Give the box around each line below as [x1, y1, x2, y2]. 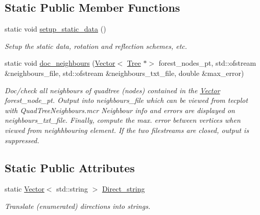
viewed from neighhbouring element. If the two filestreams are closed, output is [5, 124, 249, 135]
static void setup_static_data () [5, 23, 106, 34]
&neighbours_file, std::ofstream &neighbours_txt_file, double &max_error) [5, 67, 244, 78]
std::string [56, 183, 88, 194]
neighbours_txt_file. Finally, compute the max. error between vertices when [5, 115, 241, 125]
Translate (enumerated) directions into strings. [5, 200, 151, 211]
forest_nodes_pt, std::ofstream [158, 58, 256, 68]
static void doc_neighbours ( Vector [5, 58, 115, 68]
